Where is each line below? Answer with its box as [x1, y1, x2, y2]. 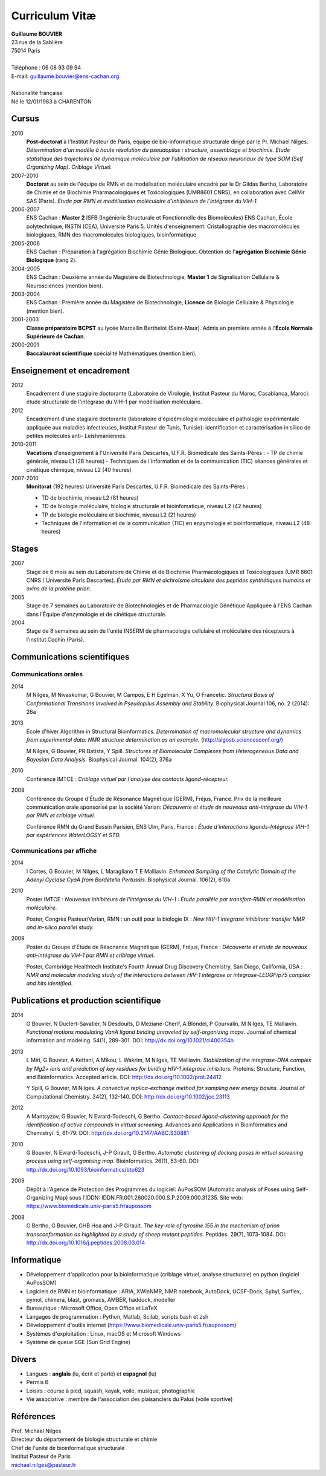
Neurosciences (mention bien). [26, 282, 104, 289]
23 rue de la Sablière [11, 38, 63, 45]
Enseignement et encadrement [11, 365, 130, 376]
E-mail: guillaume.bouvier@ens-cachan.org [11, 73, 120, 80]
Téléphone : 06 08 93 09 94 [11, 64, 81, 71]
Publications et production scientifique [11, 996, 161, 1006]
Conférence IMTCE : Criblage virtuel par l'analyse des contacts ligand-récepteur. [26, 775, 229, 783]
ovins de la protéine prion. [26, 585, 92, 592]
